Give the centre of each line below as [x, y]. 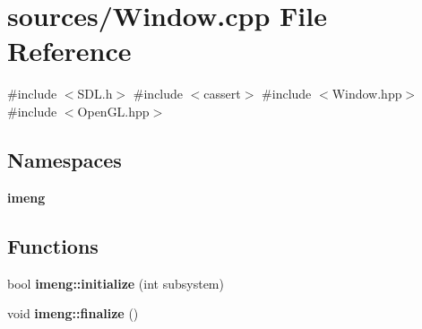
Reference [69, 51]
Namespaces [65, 159]
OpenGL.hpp [113, 111]
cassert [222, 94]
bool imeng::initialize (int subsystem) [116, 283]
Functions [53, 245]
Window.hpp [367, 94]
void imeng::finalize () [73, 313]
